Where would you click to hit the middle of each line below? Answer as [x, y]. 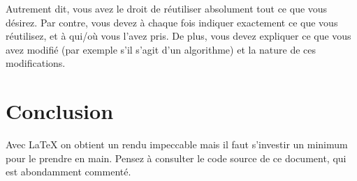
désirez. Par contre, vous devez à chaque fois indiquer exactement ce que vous [172, 22]
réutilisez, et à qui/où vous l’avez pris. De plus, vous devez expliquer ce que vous [178, 36]
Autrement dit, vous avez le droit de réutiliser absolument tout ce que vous [167, 8]
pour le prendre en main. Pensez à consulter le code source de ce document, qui [176, 158]
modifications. [36, 63]
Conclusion [60, 111]
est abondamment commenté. [68, 172]
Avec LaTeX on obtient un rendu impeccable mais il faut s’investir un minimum [177, 144]
